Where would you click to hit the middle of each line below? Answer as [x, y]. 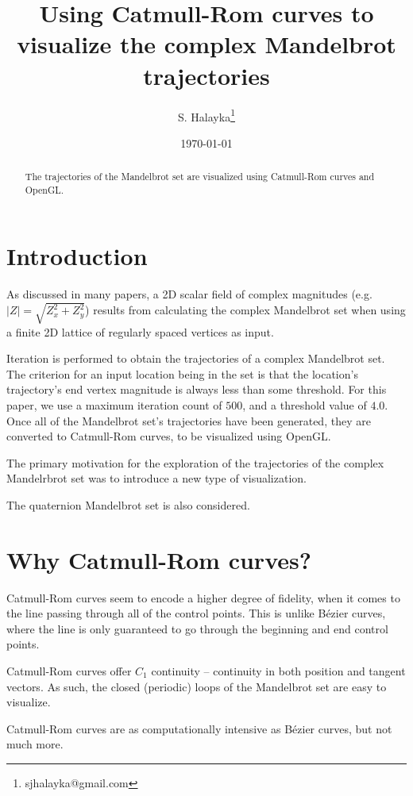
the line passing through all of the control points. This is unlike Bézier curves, [196, 613]
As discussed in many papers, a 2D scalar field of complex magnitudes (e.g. [189, 294]
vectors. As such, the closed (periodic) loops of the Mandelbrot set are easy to [197, 686]
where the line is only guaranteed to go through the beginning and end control [197, 628]
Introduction [77, 256]
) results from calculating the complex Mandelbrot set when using [245, 310]
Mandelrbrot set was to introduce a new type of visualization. [156, 478]
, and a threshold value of [305, 404]
